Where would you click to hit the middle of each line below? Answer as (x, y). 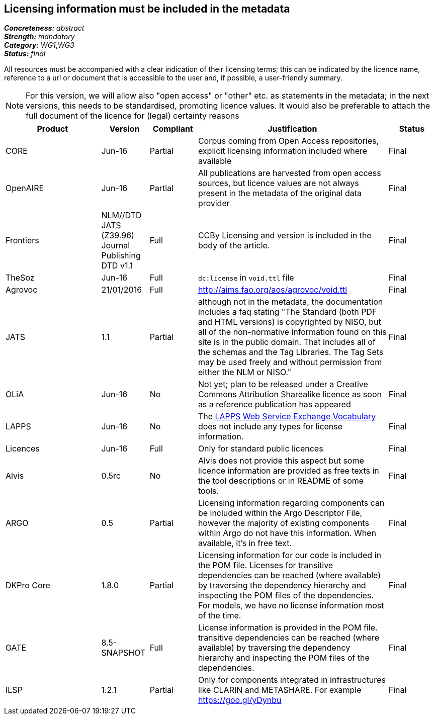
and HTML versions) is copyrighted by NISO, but (289, 322)
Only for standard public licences (261, 449)
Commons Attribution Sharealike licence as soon (290, 394)
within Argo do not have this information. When (287, 533)
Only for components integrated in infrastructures (292, 680)
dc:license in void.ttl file (246, 278)
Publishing (121, 256)
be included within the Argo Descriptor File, (280, 513)
